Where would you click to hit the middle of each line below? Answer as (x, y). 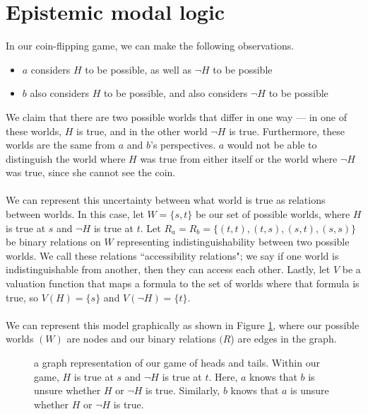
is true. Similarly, (183, 390)
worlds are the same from (61, 145)
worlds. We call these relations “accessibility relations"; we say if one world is (172, 255)
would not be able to (272, 145)
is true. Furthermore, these (287, 131)
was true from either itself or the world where (239, 158)
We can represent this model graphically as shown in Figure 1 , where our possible (183, 324)
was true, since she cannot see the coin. (91, 172)
